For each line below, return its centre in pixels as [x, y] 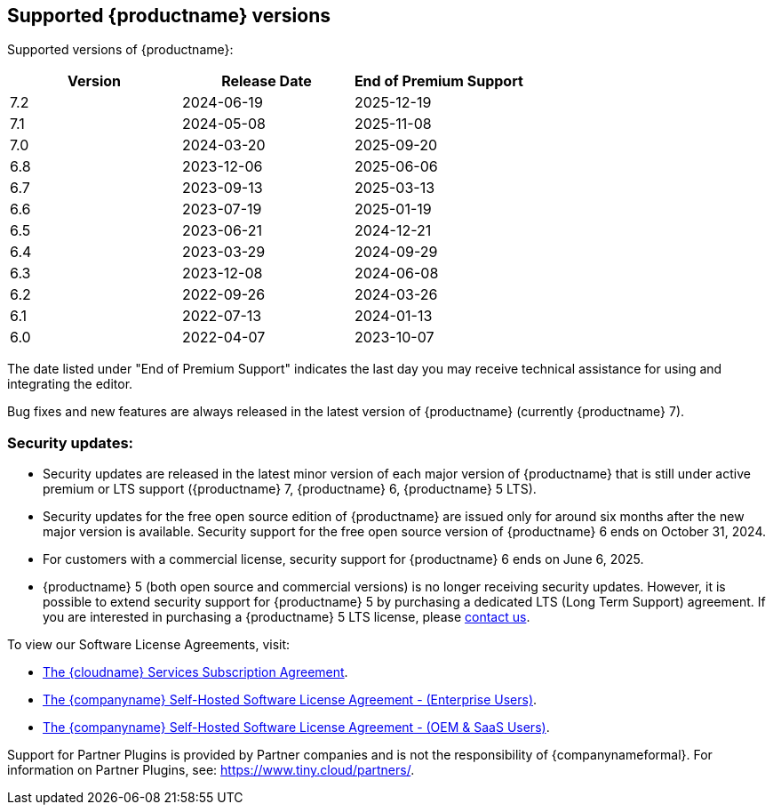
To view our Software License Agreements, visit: [149, 645]
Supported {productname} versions [169, 16]
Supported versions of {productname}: [120, 50]
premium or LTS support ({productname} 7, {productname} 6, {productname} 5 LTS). [290, 489]
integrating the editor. [70, 384]
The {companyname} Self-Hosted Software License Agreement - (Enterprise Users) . [290, 700]
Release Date [267, 81]
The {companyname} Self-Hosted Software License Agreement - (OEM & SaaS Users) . [296, 728]
